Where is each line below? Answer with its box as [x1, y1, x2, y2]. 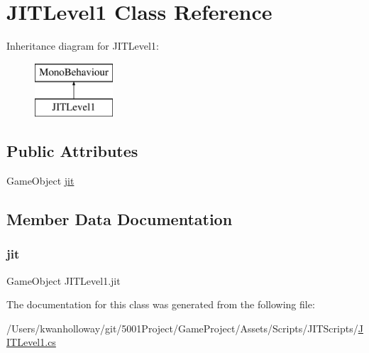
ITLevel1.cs [6, 335, 56, 349]
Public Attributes [6, 140, 138, 162]
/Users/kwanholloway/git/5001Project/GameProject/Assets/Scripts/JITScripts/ [6, 320, 358, 335]
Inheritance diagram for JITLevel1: [6, 38, 159, 53]
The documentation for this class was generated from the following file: [6, 297, 315, 312]
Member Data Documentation [6, 208, 233, 230]
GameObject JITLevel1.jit [6, 273, 121, 288]
